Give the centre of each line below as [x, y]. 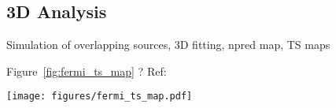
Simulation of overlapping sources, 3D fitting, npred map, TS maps [168, 45]
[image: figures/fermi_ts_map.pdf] [100, 97]
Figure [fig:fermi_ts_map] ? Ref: [87, 71]
